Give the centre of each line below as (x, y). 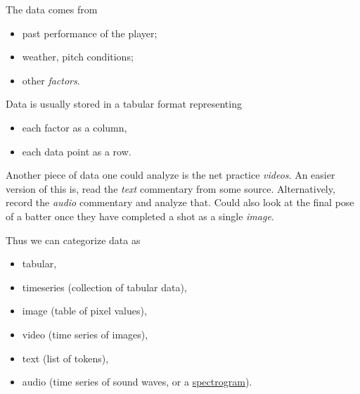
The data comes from (52, 9)
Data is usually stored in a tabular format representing (124, 104)
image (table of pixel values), (84, 311)
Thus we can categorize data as (73, 240)
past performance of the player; (90, 33)
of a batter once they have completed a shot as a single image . (140, 216)
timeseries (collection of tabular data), (104, 287)
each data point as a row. (77, 151)
